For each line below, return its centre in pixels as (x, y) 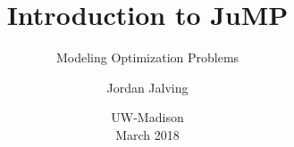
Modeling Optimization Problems (147, 57)
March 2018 (147, 134)
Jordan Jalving (147, 87)
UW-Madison (147, 117)
